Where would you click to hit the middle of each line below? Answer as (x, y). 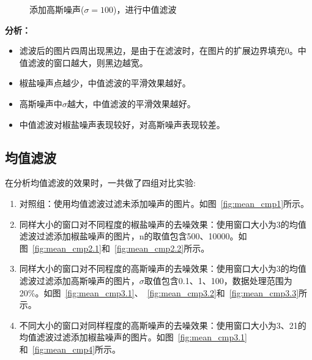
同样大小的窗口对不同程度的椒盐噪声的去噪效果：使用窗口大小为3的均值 (163, 224)
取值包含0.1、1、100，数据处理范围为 (218, 280)
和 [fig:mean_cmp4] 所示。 (70, 349)
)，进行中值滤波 (145, 9)
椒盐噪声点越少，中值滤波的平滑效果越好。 (105, 83)
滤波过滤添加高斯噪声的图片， (79, 280)
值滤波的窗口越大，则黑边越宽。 (84, 62)
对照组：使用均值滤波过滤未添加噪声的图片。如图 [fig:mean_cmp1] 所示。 (164, 203)
